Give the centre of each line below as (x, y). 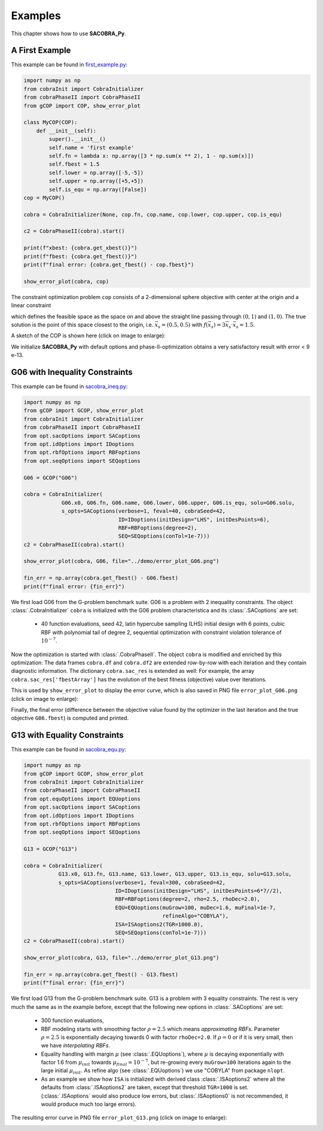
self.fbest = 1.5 (74, 164)
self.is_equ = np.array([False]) (98, 189)
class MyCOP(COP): (51, 122)
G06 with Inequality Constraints (72, 372)
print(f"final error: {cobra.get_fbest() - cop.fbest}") (109, 265)
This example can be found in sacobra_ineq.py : (69, 386)
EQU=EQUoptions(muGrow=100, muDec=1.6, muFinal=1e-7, (196, 907)
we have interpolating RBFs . (76, 1045)
